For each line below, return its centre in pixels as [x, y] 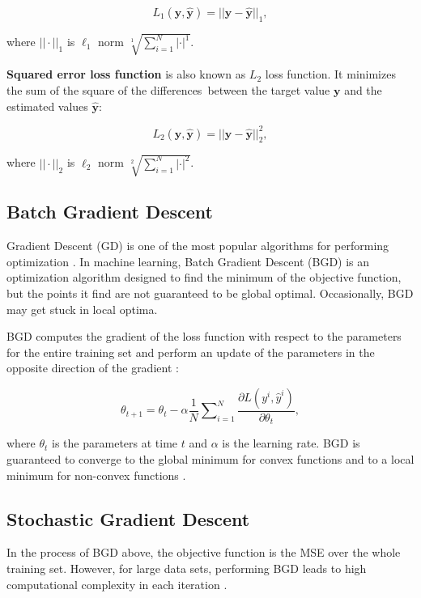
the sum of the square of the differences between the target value [168, 89]
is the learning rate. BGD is [291, 443]
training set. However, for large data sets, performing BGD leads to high [187, 568]
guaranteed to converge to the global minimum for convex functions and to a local [210, 459]
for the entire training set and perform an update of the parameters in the [191, 352]
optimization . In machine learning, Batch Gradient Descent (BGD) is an [188, 261]
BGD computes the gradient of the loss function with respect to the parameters [204, 336]
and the [363, 89]
